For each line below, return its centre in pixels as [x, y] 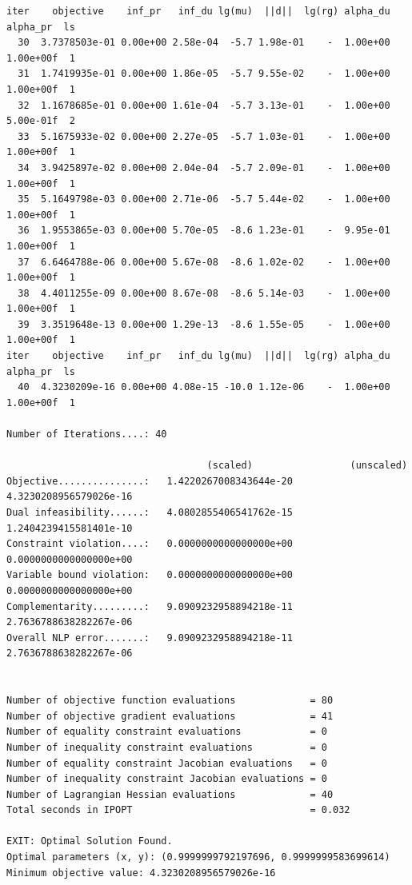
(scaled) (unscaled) [307, 466]
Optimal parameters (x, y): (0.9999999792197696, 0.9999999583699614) [198, 857]
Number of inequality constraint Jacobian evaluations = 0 [167, 779]
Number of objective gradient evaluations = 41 [170, 716]
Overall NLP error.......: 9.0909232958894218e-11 [150, 638]
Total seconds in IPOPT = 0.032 [178, 810]
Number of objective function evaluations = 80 [170, 701]
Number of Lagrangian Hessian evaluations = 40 [170, 794]
